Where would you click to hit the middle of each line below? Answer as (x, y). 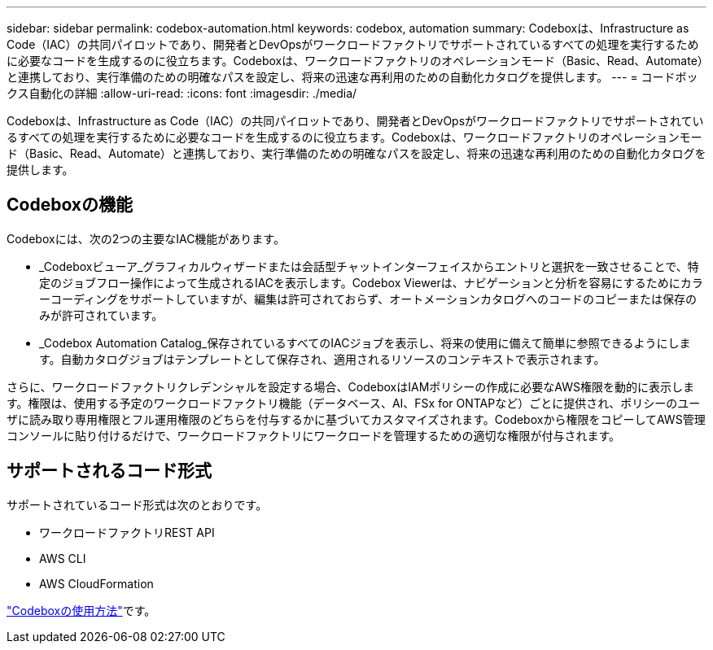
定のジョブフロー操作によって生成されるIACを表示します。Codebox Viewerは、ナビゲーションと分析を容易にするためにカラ (371, 282)
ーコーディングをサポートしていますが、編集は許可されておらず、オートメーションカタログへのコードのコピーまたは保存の (368, 299)
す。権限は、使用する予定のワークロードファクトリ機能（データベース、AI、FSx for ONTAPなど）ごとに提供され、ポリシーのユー (354, 403)
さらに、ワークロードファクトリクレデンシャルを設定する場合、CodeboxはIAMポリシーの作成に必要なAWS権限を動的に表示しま (350, 386)
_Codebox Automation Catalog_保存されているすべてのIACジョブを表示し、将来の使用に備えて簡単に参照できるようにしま (365, 342)
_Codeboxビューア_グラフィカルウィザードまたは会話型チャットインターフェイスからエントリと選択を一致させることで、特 (369, 266)
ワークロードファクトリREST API (127, 532)
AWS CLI (63, 558)
